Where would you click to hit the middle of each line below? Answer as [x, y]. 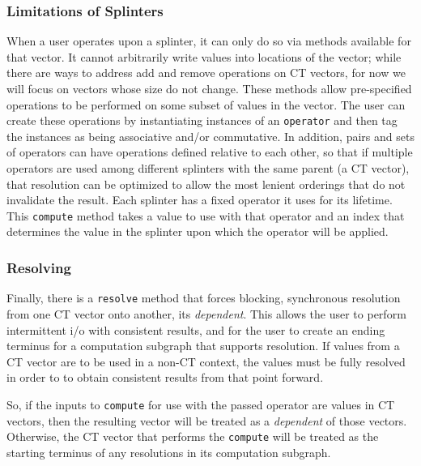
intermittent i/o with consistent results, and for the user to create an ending [196, 329]
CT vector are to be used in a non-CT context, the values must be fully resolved [206, 361]
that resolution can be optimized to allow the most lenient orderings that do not [206, 184]
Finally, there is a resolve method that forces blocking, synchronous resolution [204, 298]
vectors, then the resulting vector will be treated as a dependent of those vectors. [207, 420]
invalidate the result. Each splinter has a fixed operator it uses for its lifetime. [200, 200]
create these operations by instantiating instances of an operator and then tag [202, 120]
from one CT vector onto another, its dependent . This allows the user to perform [206, 313]
